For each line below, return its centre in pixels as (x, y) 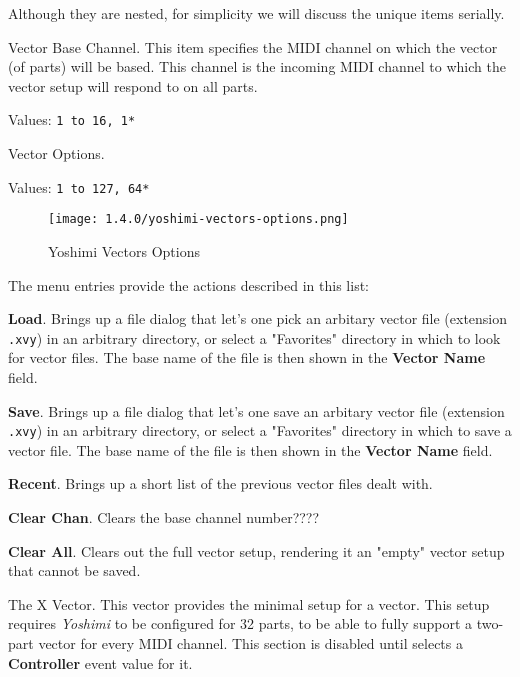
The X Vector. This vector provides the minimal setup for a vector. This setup (249, 603)
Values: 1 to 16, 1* (72, 119)
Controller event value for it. (100, 662)
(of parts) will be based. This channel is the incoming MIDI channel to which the (257, 66)
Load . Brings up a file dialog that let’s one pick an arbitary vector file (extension (258, 318)
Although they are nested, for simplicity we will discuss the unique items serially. (256, 13)
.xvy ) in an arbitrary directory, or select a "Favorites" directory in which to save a (260, 430)
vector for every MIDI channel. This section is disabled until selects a (250, 642)
